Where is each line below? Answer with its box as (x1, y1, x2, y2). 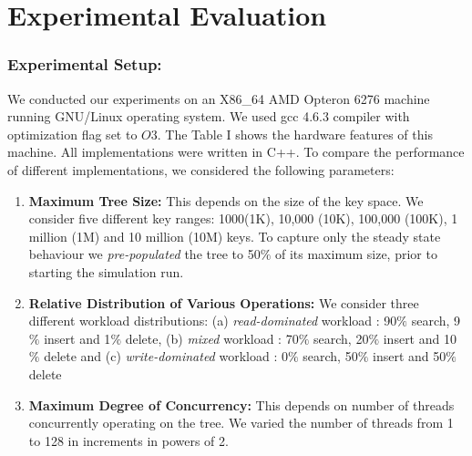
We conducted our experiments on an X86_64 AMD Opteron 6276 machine (7, 88, 430, 108)
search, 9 (411, 311, 461, 330)
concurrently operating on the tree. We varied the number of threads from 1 (28, 413, 454, 432)
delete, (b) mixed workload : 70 (125, 328, 299, 347)
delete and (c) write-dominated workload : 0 (44, 347, 288, 366)
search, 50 (303, 347, 358, 366)
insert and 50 (372, 347, 446, 366)
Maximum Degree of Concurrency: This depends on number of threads (28, 395, 455, 414)
